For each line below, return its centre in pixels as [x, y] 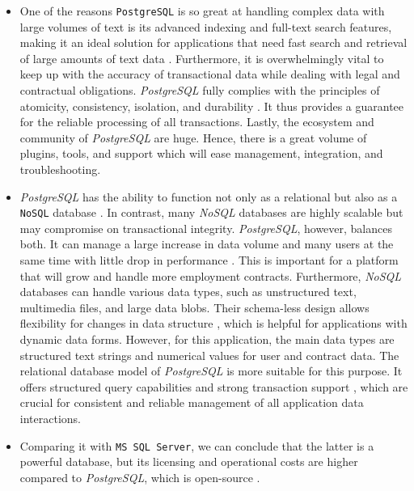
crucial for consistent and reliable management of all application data [192, 402]
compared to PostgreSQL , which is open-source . [140, 477]
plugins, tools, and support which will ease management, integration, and [201, 153]
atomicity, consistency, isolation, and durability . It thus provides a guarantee [212, 106]
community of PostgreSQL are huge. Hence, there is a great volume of [193, 137]
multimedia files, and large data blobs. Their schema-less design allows [194, 307]
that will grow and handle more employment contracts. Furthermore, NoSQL [211, 275]
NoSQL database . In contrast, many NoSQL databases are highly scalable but [211, 212]
